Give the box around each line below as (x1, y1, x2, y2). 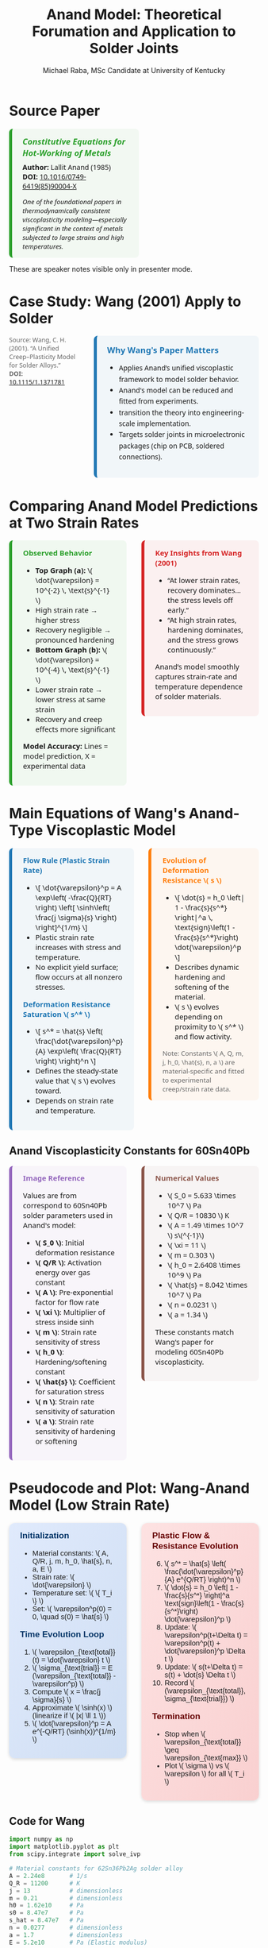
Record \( (164, 1678, 195, 1687)
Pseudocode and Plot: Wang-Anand (9, 1479, 251, 1498)
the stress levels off (167, 594, 233, 605)
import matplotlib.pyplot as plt (9, 1843, 120, 1851)
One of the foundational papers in (22, 197, 122, 207)
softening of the (174, 981, 230, 992)
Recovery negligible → (35, 624, 112, 635)
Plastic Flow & (151, 1529, 211, 1540)
